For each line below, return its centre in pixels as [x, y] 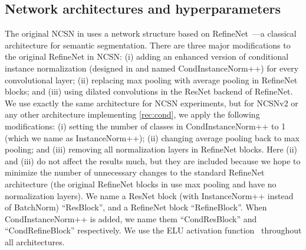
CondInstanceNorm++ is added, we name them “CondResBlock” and [131, 218]
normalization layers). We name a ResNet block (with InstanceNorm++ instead [149, 195]
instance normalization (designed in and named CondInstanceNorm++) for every [152, 68]
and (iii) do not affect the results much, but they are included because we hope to [153, 160]
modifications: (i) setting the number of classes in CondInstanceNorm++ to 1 [145, 126]
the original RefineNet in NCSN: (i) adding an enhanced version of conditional [147, 56]
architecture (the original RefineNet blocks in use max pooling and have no [141, 184]
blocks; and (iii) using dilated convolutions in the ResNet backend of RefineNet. [149, 91]
